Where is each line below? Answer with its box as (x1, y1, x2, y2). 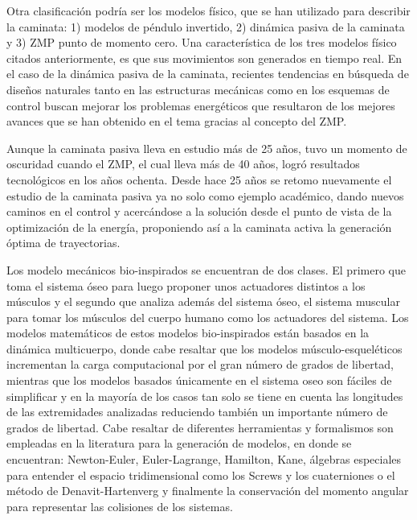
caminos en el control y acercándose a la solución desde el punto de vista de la (6, 203, 392, 220)
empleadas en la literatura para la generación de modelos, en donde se (6, 435, 352, 452)
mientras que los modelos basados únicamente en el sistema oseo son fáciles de (6, 372, 392, 389)
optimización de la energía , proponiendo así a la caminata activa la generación (6, 218, 392, 235)
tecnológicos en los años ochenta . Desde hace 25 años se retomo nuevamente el (6, 171, 392, 188)
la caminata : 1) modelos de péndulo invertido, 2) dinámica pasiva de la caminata (6, 18, 405, 35)
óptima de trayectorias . (6, 234, 121, 251)
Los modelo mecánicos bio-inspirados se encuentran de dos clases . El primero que (6, 261, 406, 278)
